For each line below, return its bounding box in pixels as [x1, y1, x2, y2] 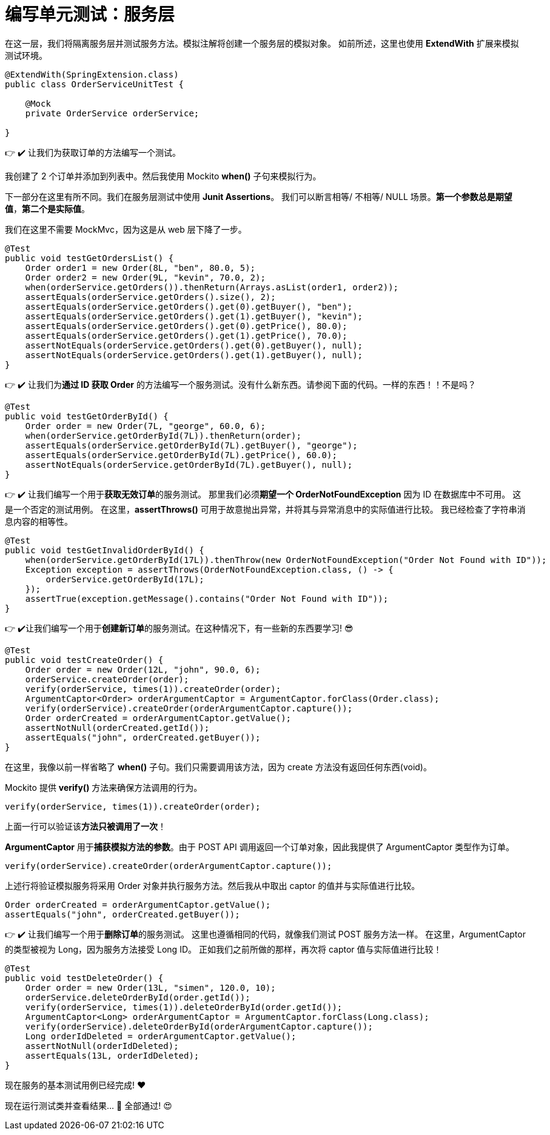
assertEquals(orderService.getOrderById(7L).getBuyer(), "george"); [25, 440, 358, 450]
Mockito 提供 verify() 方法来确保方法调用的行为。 [5, 782, 203, 793]
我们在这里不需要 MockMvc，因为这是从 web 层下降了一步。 [5, 224, 247, 235]
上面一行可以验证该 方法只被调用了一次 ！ [5, 820, 166, 831]
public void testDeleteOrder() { [5, 973, 164, 983]
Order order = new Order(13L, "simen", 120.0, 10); [25, 982, 276, 993]
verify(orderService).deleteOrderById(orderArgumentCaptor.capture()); [25, 1021, 373, 1031]
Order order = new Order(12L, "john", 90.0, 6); [25, 664, 261, 674]
